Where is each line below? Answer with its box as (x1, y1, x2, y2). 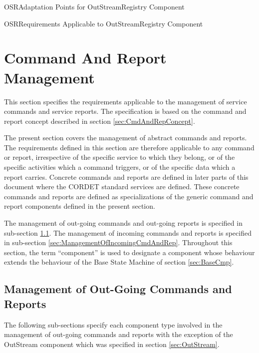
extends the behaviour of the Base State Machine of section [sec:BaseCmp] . (4, 257, 234, 267)
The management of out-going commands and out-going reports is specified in (4, 218, 243, 228)
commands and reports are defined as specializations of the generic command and (4, 191, 254, 201)
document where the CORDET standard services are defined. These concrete (4, 181, 240, 192)
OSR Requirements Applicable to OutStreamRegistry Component (4, 18, 203, 28)
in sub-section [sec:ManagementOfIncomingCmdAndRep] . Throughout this (4, 237, 233, 248)
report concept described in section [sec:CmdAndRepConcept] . (4, 115, 195, 126)
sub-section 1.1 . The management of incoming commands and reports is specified (4, 227, 252, 238)
